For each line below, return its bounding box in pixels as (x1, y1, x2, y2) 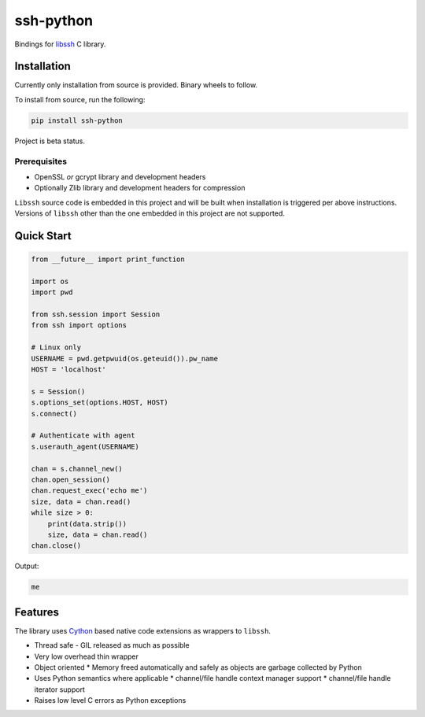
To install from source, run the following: (14, 94, 146, 104)
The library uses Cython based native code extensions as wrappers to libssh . (14, 626, 272, 635)
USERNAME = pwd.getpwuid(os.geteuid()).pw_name (31, 354, 218, 363)
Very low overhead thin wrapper (34, 652, 139, 661)
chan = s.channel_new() (31, 464, 124, 473)
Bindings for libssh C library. (14, 39, 106, 49)
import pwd (31, 288, 73, 297)
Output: (14, 561, 39, 571)
